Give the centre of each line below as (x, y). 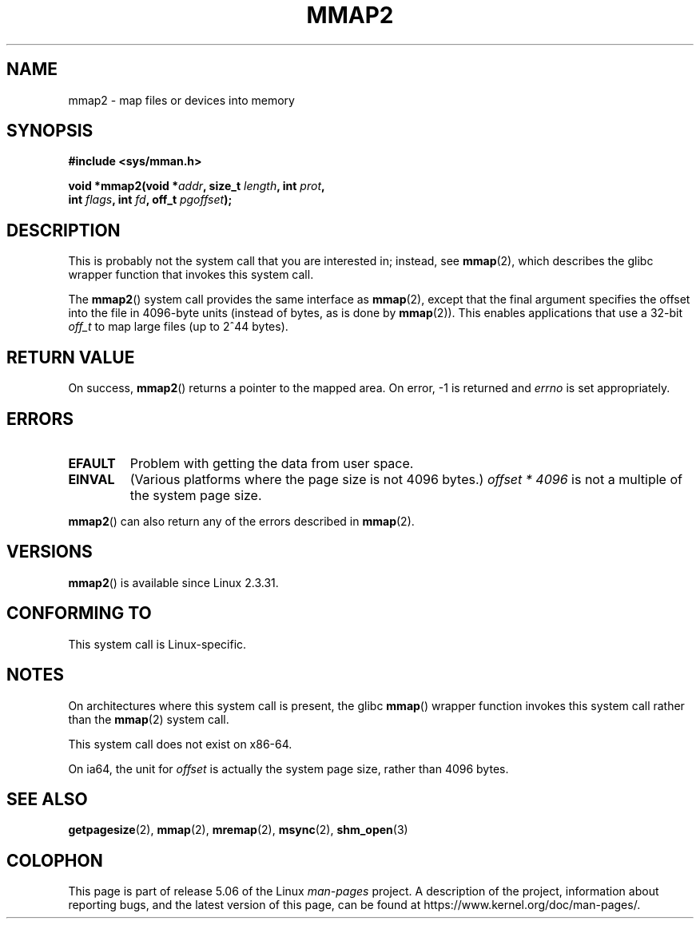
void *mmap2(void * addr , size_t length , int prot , (197, 186)
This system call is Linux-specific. (157, 644)
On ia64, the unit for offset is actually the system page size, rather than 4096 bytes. (288, 768)
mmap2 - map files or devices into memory (181, 100)
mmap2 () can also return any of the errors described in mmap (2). (241, 521)
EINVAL (91, 479)
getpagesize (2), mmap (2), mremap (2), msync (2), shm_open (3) (238, 830)
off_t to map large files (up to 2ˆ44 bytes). (178, 327)
